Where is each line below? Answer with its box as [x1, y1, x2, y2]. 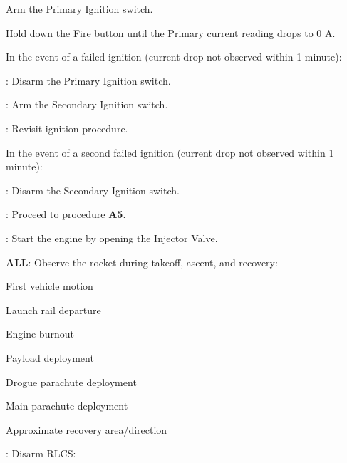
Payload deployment [6, 350, 94, 365]
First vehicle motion [6, 279, 93, 293]
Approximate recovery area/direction [6, 422, 167, 437]
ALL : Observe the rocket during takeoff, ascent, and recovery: [6, 254, 278, 269]
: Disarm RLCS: [6, 446, 76, 461]
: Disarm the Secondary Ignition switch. [6, 182, 180, 197]
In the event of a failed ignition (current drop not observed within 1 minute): [6, 49, 342, 64]
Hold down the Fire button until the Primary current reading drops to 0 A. [6, 25, 336, 40]
